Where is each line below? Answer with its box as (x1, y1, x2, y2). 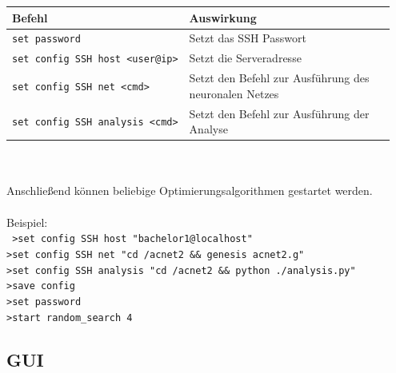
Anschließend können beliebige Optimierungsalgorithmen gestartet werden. (6, 182, 373, 199)
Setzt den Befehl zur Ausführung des (189, 69, 370, 86)
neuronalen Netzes (189, 85, 279, 101)
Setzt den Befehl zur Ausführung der (189, 105, 370, 121)
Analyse (189, 121, 228, 137)
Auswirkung (189, 9, 257, 26)
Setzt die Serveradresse (189, 50, 302, 66)
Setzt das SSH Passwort (189, 30, 306, 46)
